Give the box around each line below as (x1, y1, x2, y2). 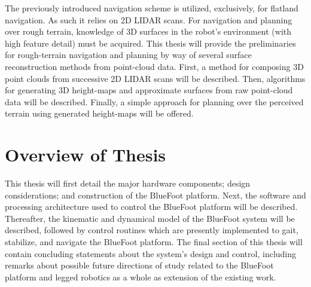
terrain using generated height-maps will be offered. (5, 107, 194, 120)
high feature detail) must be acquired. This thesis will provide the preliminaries (5, 36, 296, 49)
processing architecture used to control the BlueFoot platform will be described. (5, 200, 298, 213)
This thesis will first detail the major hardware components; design (5, 177, 251, 190)
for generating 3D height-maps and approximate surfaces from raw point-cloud (5, 84, 293, 96)
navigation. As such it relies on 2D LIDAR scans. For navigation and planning (5, 13, 292, 26)
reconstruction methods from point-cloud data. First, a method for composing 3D (5, 60, 304, 72)
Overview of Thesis (5, 142, 166, 167)
